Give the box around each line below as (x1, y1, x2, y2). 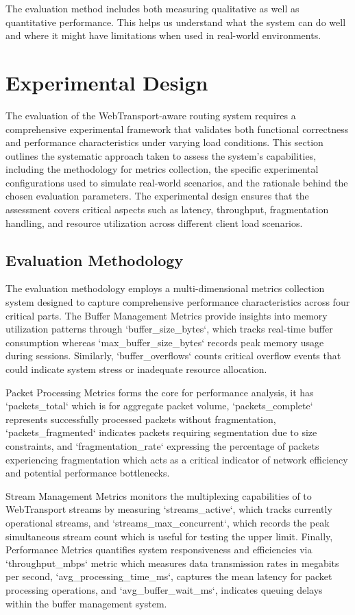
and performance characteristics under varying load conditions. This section (5, 135, 323, 149)
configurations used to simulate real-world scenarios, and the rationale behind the (5, 175, 348, 189)
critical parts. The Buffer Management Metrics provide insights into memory (5, 308, 328, 322)
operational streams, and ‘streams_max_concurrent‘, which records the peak (5, 515, 330, 529)
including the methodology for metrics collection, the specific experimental (5, 162, 319, 176)
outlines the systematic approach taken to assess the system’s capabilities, (5, 148, 317, 162)
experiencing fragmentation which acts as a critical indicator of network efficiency (5, 452, 348, 466)
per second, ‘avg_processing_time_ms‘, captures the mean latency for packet (5, 569, 332, 583)
